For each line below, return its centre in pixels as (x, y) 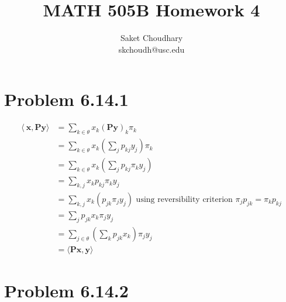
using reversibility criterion (184, 199)
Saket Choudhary (151, 38)
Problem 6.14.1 (66, 99)
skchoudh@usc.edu (151, 49)
